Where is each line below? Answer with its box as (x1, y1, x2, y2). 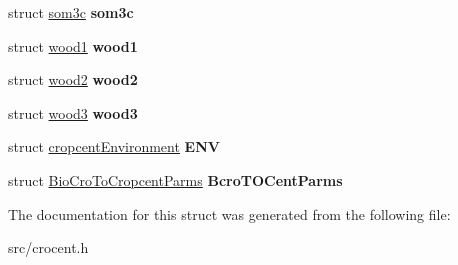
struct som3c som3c (8, 2, 134, 22)
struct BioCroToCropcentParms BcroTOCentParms (8, 169, 343, 190)
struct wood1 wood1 (8, 35, 138, 56)
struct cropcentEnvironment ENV (8, 136, 220, 157)
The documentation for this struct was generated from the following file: (8, 203, 451, 224)
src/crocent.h (8, 237, 89, 258)
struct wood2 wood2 (8, 69, 138, 90)
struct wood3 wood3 (8, 102, 138, 123)
